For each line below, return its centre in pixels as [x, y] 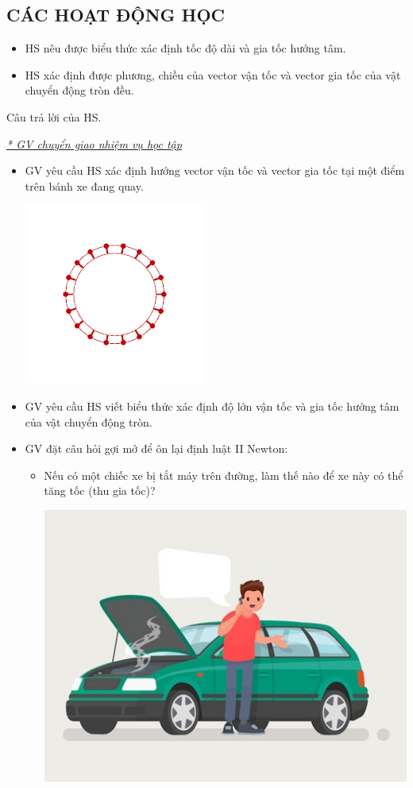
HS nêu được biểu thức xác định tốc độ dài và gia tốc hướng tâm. [185, 48]
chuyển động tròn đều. [79, 90]
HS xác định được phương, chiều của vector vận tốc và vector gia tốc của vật [213, 74]
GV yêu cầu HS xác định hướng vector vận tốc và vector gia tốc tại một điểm [215, 170]
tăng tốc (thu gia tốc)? [100, 491]
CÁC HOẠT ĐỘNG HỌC [116, 15]
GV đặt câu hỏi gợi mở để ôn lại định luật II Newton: [156, 448]
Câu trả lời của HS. [54, 116]
